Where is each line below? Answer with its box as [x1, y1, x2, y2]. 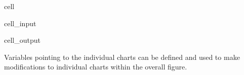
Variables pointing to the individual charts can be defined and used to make [4, 51, 240, 62]
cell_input [4, 18, 36, 28]
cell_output [4, 35, 40, 45]
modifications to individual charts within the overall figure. [4, 61, 187, 72]
